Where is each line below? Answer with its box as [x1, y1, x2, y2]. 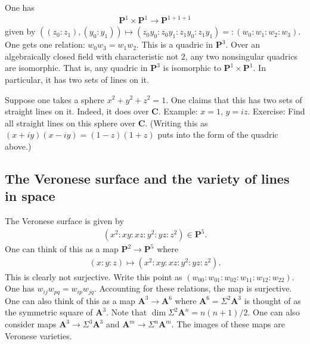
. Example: [158, 105, 198, 117]
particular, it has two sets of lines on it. [5, 73, 149, 85]
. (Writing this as [145, 116, 208, 129]
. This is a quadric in [136, 38, 213, 51]
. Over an [225, 38, 260, 51]
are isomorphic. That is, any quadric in [5, 61, 148, 74]
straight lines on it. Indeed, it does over [5, 105, 149, 117]
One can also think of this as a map [5, 294, 135, 306]
